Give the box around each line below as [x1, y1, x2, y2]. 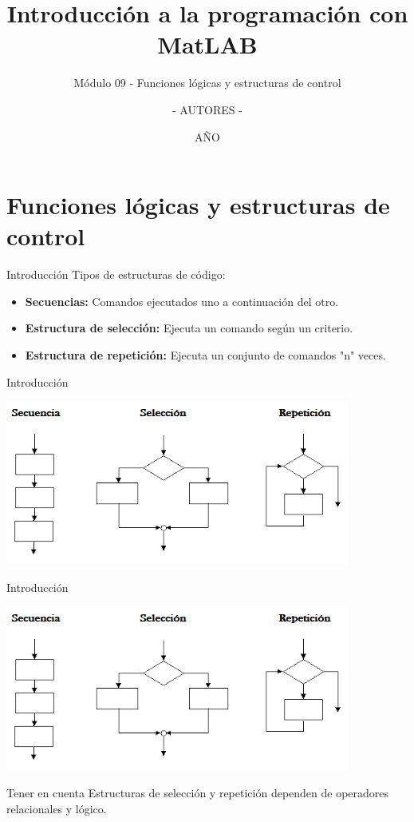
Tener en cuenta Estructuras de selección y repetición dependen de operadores [6, 784, 389, 800]
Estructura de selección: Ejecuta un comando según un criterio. [25, 320, 353, 336]
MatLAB [157, 28, 258, 61]
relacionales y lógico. [6, 800, 107, 816]
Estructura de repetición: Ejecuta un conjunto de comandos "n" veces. [25, 347, 386, 363]
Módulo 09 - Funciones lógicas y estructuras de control [73, 74, 341, 91]
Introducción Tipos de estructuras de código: [6, 266, 226, 283]
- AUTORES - [172, 101, 242, 117]
